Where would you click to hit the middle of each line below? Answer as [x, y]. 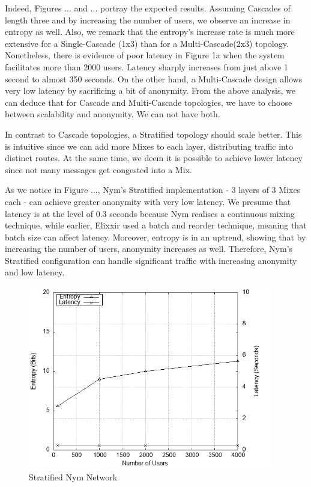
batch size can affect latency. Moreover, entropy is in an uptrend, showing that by [155, 237]
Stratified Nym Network [73, 477]
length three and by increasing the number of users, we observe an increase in [148, 20]
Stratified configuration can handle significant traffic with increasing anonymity [151, 260]
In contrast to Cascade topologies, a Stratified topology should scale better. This [153, 134]
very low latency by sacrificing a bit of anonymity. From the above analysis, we [150, 90]
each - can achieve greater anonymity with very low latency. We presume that [148, 201]
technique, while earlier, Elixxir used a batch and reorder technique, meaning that [156, 225]
